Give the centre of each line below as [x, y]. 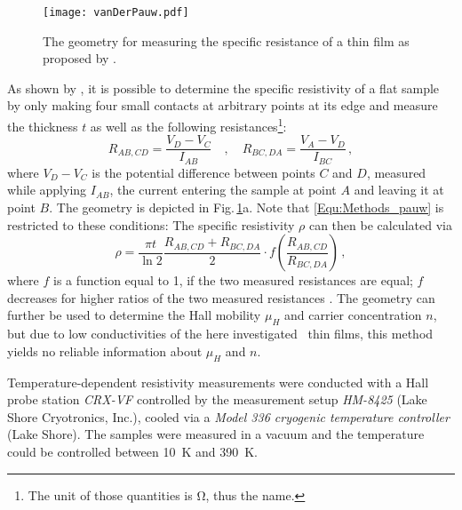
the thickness [43, 126]
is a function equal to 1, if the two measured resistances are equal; [233, 280]
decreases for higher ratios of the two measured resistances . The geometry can [221, 297]
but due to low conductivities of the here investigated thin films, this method [220, 334]
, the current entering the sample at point [223, 190]
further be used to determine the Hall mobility [134, 315]
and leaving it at [399, 190]
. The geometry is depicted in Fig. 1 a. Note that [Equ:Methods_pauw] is [247, 207]
